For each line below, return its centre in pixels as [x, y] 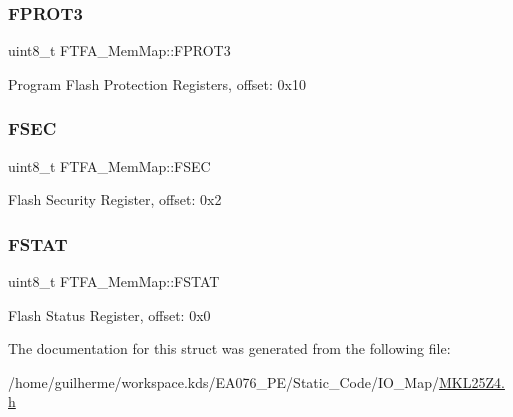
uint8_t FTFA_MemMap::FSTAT [114, 281]
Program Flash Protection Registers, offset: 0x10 [157, 83]
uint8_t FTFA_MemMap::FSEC [109, 165]
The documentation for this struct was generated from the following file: [229, 348]
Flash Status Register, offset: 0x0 [109, 314]
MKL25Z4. [471, 381]
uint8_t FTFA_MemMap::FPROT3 [119, 50]
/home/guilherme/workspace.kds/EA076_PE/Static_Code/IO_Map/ [223, 381]
